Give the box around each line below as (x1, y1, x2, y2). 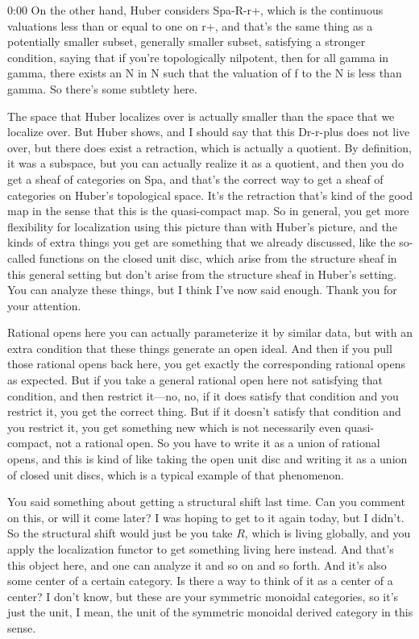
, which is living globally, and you (244, 525, 411, 541)
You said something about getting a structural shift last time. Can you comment (7, 493, 405, 510)
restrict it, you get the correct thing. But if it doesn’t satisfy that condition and (7, 403, 401, 420)
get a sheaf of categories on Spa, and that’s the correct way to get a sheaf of (7, 170, 384, 187)
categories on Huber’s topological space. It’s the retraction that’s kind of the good (7, 186, 413, 203)
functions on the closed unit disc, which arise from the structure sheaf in (39, 249, 397, 266)
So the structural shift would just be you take (7, 525, 233, 541)
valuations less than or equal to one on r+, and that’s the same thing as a (7, 17, 373, 34)
